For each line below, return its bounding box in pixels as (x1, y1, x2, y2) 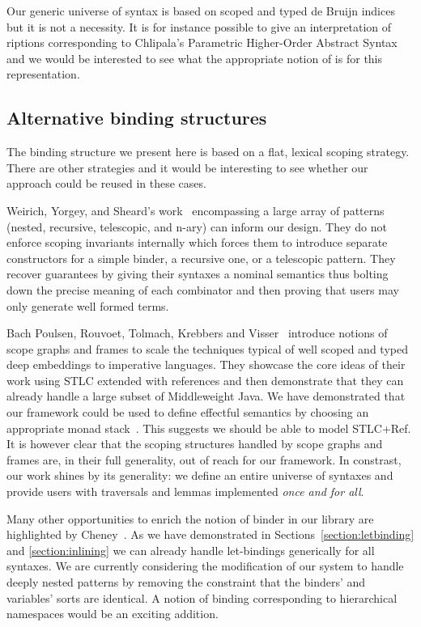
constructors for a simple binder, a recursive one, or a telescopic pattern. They (6, 249, 396, 266)
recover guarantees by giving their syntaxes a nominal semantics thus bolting (6, 265, 389, 282)
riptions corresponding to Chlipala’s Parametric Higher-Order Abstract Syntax (6, 34, 398, 51)
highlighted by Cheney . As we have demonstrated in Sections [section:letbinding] (6, 526, 415, 543)
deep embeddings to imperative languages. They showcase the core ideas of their (6, 356, 406, 373)
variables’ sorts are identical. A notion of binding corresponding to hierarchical (6, 589, 398, 606)
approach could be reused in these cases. (6, 175, 206, 192)
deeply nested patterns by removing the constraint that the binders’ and (6, 574, 366, 591)
